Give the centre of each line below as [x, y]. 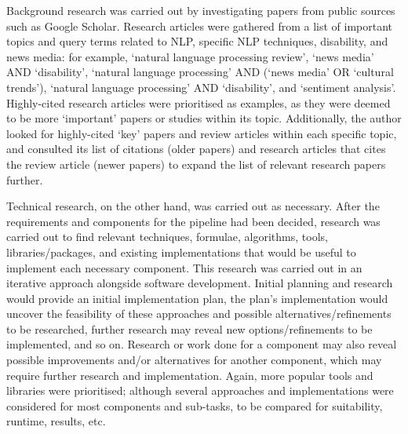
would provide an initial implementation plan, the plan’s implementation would [197, 298]
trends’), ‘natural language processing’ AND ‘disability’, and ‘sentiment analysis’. [201, 87]
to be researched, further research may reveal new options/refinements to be [189, 328]
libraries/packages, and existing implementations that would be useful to [181, 252]
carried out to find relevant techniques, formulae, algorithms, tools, [167, 237]
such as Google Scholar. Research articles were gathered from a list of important [200, 26]
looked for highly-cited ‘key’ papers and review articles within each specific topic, [202, 133]
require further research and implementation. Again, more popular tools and [190, 375]
